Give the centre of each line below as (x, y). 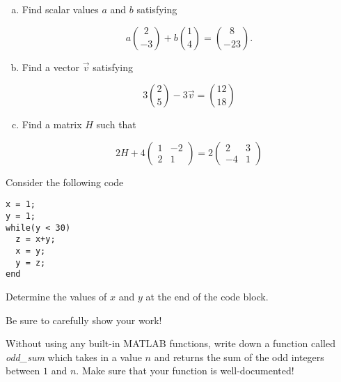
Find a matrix (52, 124)
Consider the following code (65, 182)
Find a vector (51, 67)
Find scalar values (60, 9)
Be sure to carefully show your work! (84, 320)
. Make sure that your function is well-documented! (185, 370)
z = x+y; (35, 239)
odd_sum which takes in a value (74, 357)
